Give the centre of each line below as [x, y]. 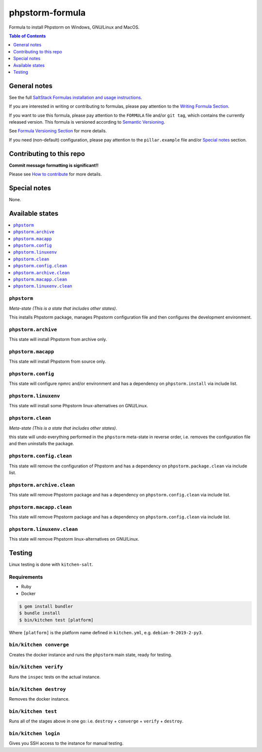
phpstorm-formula [47, 13]
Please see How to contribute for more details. [55, 174]
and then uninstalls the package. [41, 444]
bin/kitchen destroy [38, 689]
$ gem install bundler [46, 606]
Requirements [26, 577]
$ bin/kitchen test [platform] [57, 620]
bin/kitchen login [34, 733]
